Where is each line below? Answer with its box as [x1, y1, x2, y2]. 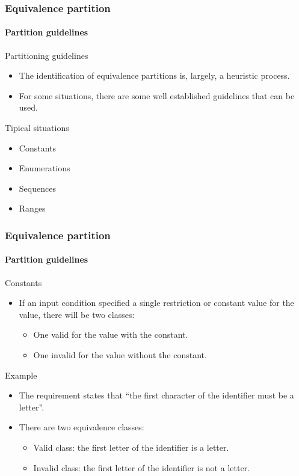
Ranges [19, 202, 46, 215]
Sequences [19, 182, 56, 194]
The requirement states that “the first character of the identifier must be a [19, 389, 294, 401]
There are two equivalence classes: [19, 421, 144, 433]
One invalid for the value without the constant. [33, 349, 207, 361]
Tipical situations [5, 121, 69, 134]
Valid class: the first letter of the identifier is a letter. [33, 441, 229, 453]
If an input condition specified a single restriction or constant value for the [19, 296, 294, 309]
